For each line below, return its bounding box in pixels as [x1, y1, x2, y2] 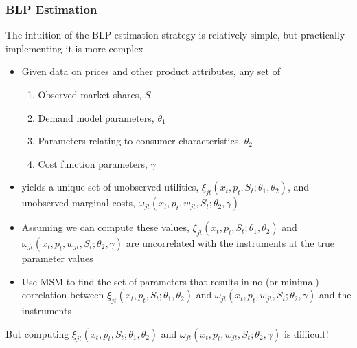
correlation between [21, 287, 104, 302]
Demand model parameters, [38, 110, 154, 124]
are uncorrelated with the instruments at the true [126, 235, 335, 250]
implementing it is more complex [5, 41, 143, 55]
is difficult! [284, 326, 329, 340]
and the [319, 287, 352, 302]
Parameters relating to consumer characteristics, [38, 133, 242, 148]
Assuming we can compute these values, [21, 220, 189, 235]
